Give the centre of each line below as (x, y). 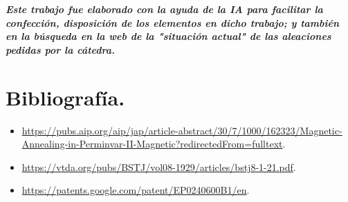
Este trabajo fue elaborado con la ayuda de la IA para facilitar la (164, 9)
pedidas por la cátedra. (60, 49)
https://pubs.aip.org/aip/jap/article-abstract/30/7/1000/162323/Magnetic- (182, 130)
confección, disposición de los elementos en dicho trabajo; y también (173, 22)
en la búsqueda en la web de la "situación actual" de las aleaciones (168, 36)
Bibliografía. (65, 97)
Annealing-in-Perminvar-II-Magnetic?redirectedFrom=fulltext (152, 144)
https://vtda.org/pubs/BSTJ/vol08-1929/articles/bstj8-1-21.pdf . (159, 166)
